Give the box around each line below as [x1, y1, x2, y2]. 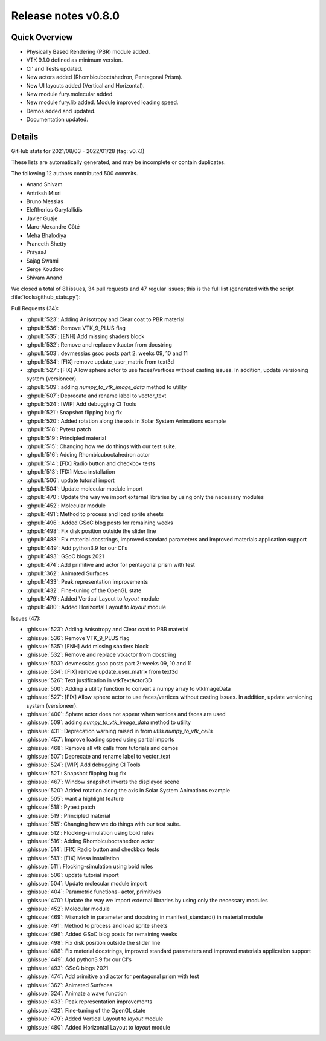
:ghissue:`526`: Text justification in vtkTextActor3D [26, 676, 152, 684]
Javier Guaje [26, 215, 58, 222]
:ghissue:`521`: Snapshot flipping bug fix [26, 769, 127, 777]
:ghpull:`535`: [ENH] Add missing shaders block [26, 333, 145, 340]
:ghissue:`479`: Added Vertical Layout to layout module [26, 1015, 164, 1022]
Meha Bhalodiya [26, 232, 66, 239]
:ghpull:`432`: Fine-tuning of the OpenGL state [26, 587, 142, 594]
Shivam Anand [26, 274, 63, 281]
